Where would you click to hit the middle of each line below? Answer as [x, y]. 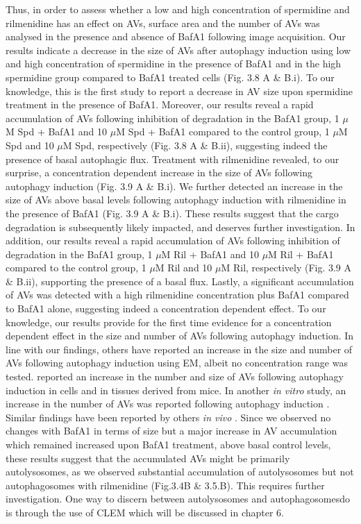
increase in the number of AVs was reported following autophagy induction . [168, 404]
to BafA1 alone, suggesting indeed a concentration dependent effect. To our [166, 309]
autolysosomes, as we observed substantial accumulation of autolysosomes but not [180, 472]
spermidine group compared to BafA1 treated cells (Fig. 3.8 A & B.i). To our [170, 77]
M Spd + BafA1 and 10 [57, 132]
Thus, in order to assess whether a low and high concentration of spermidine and [178, 9]
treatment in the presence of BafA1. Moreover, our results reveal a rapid [160, 104]
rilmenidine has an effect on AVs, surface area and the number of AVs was [163, 23]
